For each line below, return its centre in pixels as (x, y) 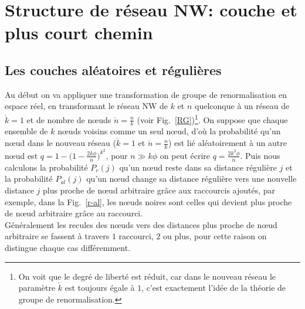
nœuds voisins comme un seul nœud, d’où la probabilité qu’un (169, 131)
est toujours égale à (100, 288)
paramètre (37, 288)
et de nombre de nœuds (69, 119)
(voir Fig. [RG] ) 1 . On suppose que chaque (212, 118)
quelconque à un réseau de (242, 106)
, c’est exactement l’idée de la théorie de (214, 288)
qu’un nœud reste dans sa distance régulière (198, 167)
